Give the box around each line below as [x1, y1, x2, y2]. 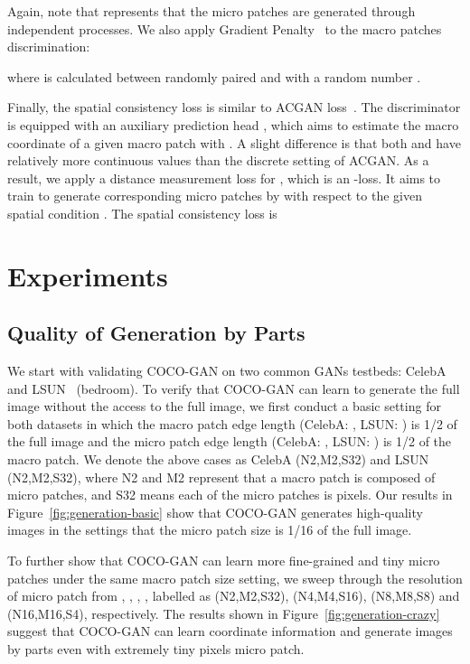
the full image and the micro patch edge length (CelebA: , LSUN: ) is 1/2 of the [7, 432, 452, 451]
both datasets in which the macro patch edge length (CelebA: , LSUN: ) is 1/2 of [7, 414, 457, 433]
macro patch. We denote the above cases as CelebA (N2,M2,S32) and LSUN [7, 450, 429, 469]
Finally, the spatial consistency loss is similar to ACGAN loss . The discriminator [7, 98, 461, 117]
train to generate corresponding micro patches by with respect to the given [7, 186, 422, 205]
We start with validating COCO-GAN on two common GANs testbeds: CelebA [7, 361, 446, 380]
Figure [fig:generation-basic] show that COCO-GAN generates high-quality [7, 502, 423, 521]
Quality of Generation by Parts [7, 319, 305, 347]
